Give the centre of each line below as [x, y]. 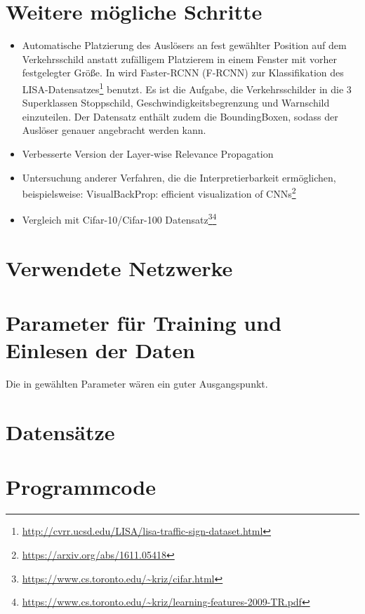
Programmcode [81, 487]
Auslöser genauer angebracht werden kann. [114, 130]
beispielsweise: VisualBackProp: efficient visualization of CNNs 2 [159, 192]
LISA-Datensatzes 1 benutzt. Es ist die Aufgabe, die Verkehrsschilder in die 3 [187, 88]
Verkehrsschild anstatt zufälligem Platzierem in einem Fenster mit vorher [179, 59]
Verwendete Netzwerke [119, 267]
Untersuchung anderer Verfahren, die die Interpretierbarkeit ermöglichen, [179, 177]
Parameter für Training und [144, 323]
